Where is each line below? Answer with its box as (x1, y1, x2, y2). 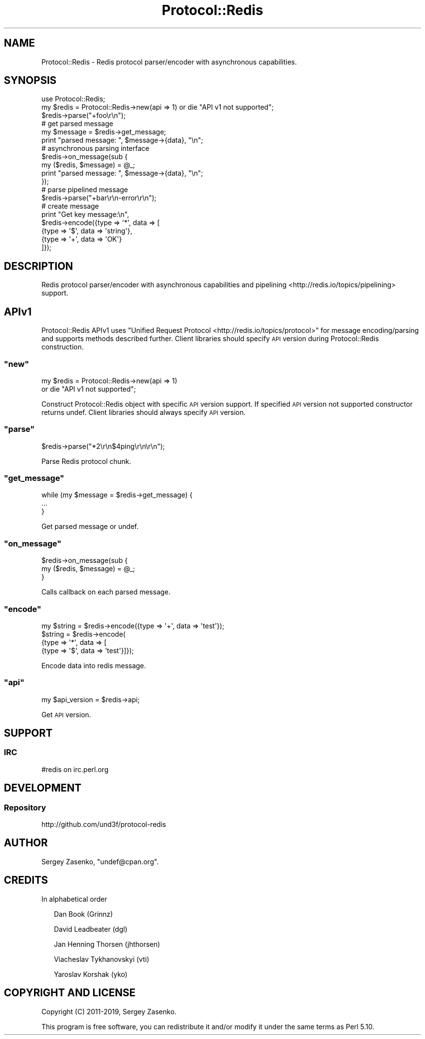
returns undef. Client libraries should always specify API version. (41, 408, 246, 416)
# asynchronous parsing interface (41, 144, 149, 153)
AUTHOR (4, 837, 48, 849)
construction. (41, 343, 84, 351)
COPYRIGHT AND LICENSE (4, 987, 136, 999)
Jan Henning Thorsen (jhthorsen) (54, 940, 160, 948)
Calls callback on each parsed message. (41, 588, 171, 596)
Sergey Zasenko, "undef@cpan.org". (41, 857, 159, 866)
